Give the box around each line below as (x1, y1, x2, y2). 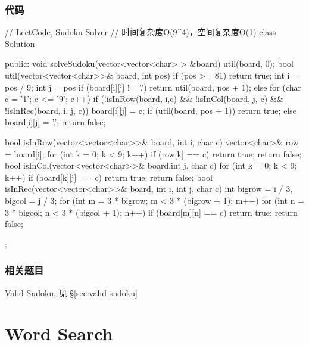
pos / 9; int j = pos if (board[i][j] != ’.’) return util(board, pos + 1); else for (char (5, 80, 302, 93)
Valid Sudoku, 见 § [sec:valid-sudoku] (5, 286, 138, 299)
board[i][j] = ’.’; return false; (5, 116, 106, 128)
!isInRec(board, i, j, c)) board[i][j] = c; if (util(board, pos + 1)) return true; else (5, 104, 296, 116)
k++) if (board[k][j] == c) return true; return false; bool (5, 170, 213, 183)
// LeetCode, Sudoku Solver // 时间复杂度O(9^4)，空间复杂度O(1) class (5, 26, 276, 38)
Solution (5, 37, 35, 49)
